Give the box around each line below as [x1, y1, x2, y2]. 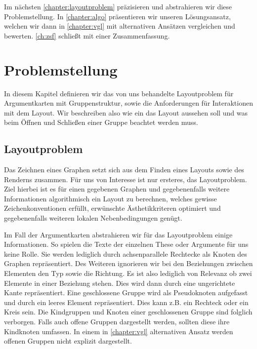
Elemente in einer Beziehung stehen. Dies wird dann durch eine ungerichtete [4, 277, 235, 288]
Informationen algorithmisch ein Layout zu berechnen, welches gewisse [4, 193, 217, 203]
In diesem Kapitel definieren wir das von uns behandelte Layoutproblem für [4, 88, 234, 98]
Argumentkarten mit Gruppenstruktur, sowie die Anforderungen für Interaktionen [4, 98, 253, 108]
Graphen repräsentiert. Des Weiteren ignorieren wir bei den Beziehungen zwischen [4, 258, 253, 269]
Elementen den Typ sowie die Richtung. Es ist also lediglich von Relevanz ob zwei [4, 268, 252, 278]
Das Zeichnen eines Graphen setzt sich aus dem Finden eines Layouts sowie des [4, 164, 244, 175]
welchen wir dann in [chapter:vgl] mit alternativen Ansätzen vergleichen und [4, 21, 235, 31]
